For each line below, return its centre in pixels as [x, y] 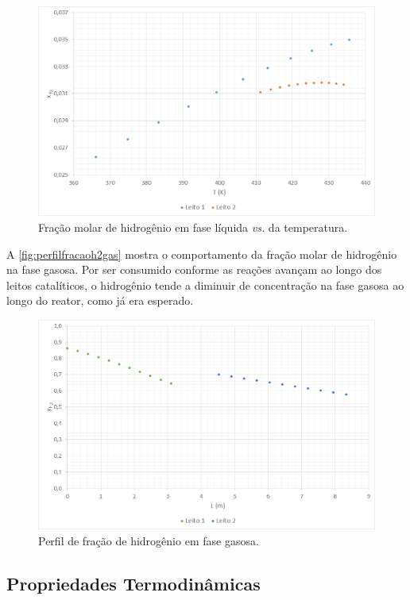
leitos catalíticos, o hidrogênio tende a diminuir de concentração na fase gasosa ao [205, 285]
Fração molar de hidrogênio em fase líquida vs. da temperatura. [193, 227]
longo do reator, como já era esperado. [100, 300]
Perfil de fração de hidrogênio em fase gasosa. [149, 540]
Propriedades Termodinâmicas [133, 583]
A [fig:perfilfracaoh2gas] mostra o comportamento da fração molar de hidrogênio [202, 254]
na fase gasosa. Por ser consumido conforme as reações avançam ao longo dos [194, 269]
